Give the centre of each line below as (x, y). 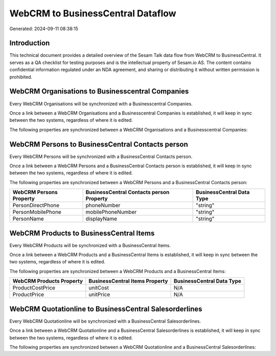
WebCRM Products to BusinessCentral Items (82, 233)
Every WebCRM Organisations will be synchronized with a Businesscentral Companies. (101, 104)
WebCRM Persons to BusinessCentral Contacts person (99, 144)
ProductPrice (28, 295)
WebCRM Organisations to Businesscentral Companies (99, 91)
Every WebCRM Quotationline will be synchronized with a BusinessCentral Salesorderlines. (105, 321)
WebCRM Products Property (48, 281)
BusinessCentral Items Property (128, 281)
